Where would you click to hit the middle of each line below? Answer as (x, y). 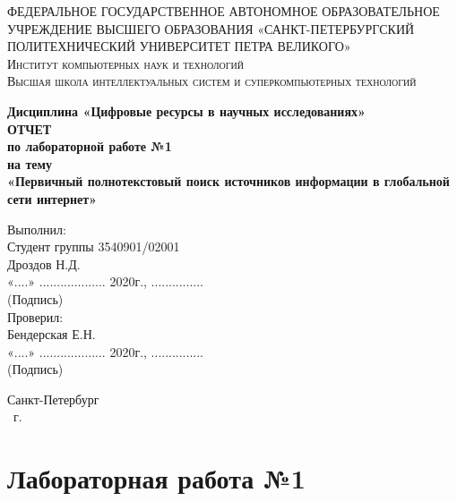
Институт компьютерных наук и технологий (125, 63)
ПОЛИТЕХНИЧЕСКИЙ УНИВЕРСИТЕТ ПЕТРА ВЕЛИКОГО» (179, 46)
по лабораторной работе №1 (90, 146)
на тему (30, 163)
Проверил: (35, 316)
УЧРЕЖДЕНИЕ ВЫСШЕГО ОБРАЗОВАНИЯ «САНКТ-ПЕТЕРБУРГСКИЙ (211, 28)
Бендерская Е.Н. (52, 334)
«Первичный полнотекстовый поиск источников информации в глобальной (228, 181)
